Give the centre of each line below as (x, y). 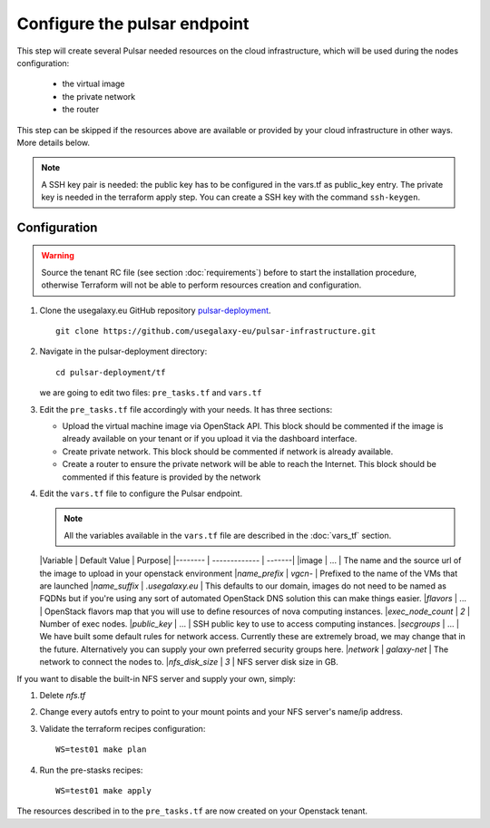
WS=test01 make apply (103, 790)
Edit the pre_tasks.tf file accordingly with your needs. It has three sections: (186, 409)
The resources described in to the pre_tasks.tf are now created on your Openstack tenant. (192, 811)
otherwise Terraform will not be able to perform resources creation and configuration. (201, 285)
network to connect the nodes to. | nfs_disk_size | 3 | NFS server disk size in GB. (189, 662)
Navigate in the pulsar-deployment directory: (123, 351)
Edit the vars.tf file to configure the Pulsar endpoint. (141, 493)
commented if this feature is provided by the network (162, 477)
